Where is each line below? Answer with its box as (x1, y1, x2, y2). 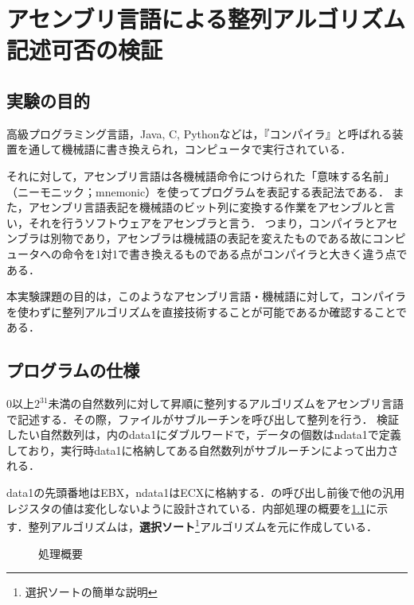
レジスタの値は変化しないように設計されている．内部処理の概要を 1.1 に (6, 499, 377, 516)
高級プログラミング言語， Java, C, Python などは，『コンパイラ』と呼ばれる (6, 125, 393, 142)
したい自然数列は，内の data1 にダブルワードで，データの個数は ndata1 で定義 (6, 426, 401, 443)
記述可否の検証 (6, 33, 163, 66)
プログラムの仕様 (6, 358, 140, 382)
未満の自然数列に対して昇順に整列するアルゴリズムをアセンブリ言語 (48, 395, 404, 412)
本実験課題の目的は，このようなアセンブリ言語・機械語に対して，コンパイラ (6, 288, 406, 304)
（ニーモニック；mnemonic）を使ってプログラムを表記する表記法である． (6, 183, 389, 200)
